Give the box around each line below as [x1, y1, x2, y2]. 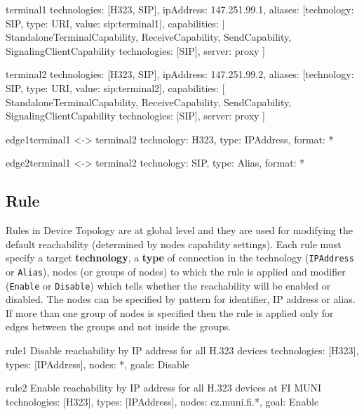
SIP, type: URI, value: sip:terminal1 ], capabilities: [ [6, 15, 225, 30]
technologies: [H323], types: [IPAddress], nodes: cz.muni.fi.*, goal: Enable [6, 394, 319, 408]
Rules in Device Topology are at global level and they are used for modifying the [6, 223, 353, 238]
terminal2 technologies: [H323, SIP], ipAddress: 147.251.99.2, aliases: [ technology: [6, 67, 354, 82]
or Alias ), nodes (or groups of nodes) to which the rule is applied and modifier [6, 264, 346, 278]
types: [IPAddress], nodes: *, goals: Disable [6, 356, 189, 371]
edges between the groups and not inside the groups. [6, 319, 231, 334]
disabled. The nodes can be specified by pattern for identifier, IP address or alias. [6, 292, 356, 306]
